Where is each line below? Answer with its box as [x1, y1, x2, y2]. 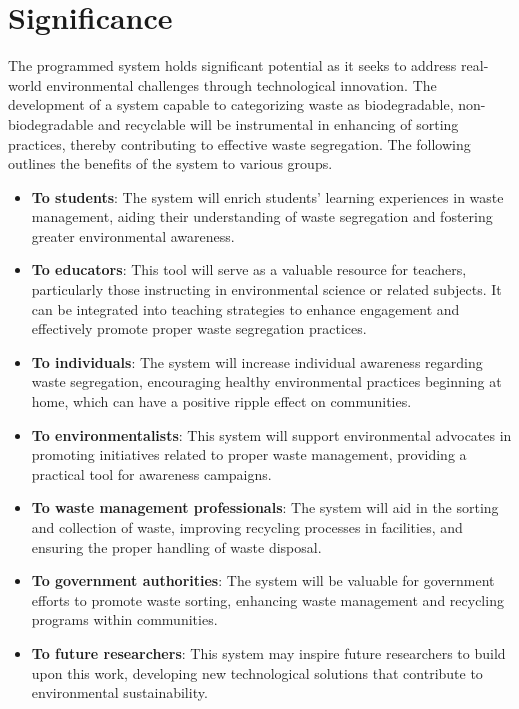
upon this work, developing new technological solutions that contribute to [31, 662, 483, 683]
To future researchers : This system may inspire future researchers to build [31, 642, 506, 663]
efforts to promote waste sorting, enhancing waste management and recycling [31, 589, 504, 610]
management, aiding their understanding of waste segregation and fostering [31, 206, 493, 227]
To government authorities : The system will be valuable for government [31, 570, 495, 591]
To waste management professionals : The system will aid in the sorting [31, 497, 499, 518]
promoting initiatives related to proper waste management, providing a [31, 444, 467, 465]
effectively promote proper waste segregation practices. [31, 318, 367, 339]
